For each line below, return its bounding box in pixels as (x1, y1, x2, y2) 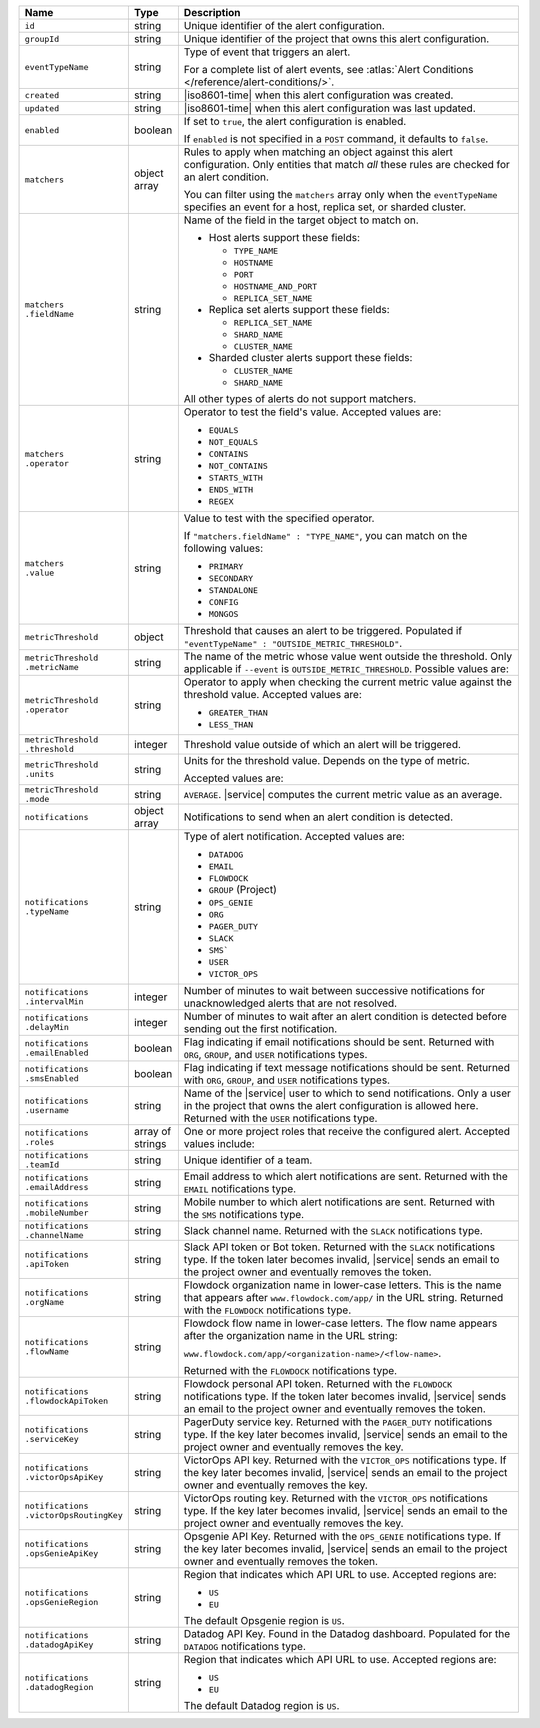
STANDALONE (208, 585, 259, 595)
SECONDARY (208, 573, 254, 584)
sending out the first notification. (183, 1022, 338, 1035)
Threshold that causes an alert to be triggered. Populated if (183, 624, 463, 637)
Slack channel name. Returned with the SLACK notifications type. (183, 1224, 484, 1237)
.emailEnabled (24, 1048, 89, 1058)
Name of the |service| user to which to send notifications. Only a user (183, 1086, 512, 1100)
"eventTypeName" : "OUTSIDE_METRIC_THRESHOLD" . (183, 636, 403, 650)
